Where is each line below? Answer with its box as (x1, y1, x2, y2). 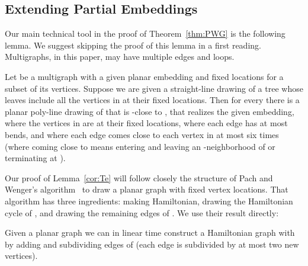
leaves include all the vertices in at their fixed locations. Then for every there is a (5, 94, 300, 106)
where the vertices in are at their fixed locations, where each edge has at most (5, 117, 288, 129)
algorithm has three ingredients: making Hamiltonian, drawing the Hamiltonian (5, 194, 293, 207)
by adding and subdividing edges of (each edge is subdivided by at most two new (5, 238, 299, 250)
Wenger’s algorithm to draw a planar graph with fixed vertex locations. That (5, 183, 288, 196)
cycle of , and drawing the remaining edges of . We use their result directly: (5, 206, 279, 219)
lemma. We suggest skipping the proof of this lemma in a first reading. (5, 39, 261, 51)
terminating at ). (5, 152, 66, 164)
